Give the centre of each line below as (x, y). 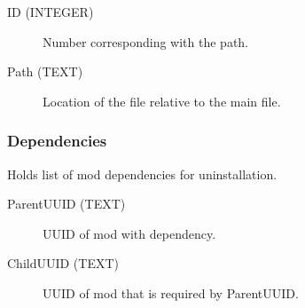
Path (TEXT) (45, 71)
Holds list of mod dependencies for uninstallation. (142, 174)
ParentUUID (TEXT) (66, 204)
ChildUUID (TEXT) (63, 263)
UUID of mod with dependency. (129, 233)
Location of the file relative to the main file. (162, 101)
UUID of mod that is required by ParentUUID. (171, 292)
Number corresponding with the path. (146, 41)
